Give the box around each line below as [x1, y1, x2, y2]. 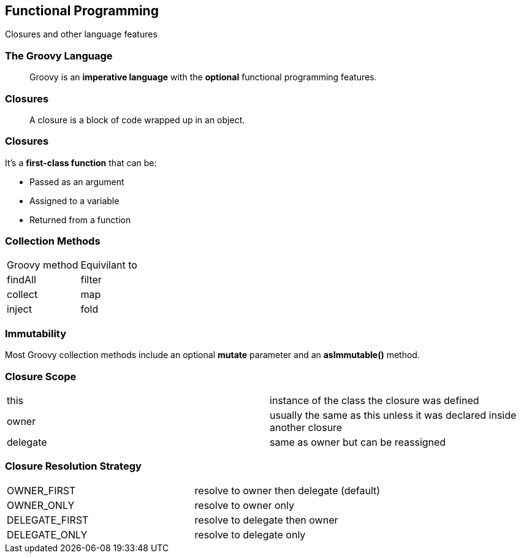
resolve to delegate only [194, 528, 306, 541]
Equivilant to [80, 259, 137, 272]
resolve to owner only [194, 499, 294, 511]
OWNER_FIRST [7, 484, 76, 497]
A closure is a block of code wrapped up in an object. [29, 114, 245, 125]
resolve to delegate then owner [194, 513, 338, 526]
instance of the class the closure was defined [270, 394, 479, 407]
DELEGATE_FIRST [7, 513, 89, 526]
